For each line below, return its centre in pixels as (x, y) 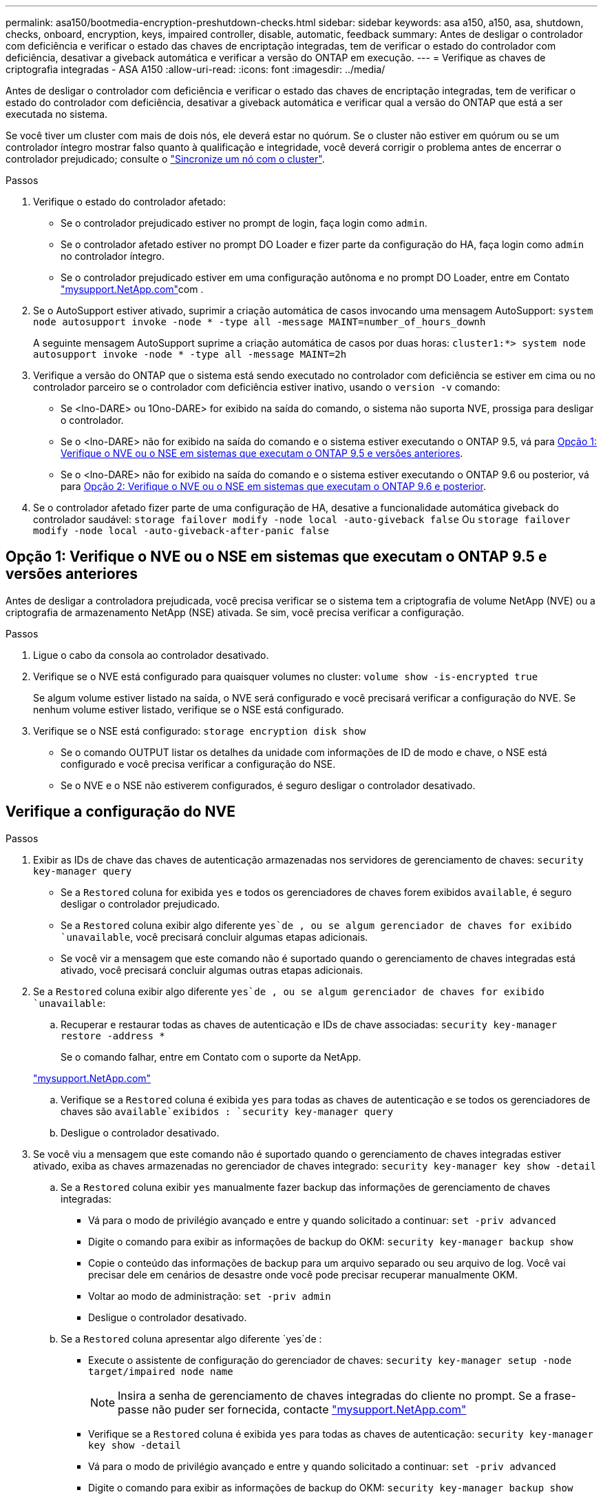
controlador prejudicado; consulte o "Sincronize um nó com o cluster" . (165, 159)
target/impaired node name (161, 1371)
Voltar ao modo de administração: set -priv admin (210, 1296)
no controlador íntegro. (113, 256)
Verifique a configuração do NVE (120, 812)
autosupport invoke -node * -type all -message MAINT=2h (190, 354)
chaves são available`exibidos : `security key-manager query (227, 1111)
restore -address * (113, 1036)
